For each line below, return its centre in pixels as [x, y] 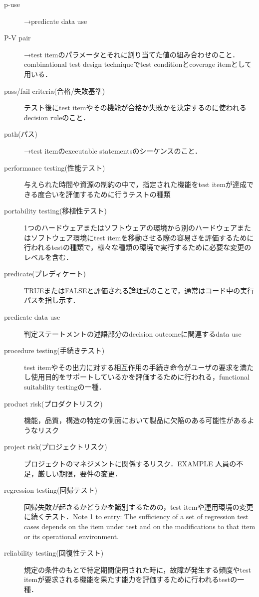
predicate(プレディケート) [45, 274]
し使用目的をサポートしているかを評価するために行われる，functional [137, 377]
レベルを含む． [48, 257]
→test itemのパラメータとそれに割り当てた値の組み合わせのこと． [132, 54]
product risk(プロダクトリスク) [53, 403]
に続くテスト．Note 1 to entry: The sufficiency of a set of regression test [136, 516]
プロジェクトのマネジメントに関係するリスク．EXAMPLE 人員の [130, 463]
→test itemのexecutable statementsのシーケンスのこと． [113, 150]
